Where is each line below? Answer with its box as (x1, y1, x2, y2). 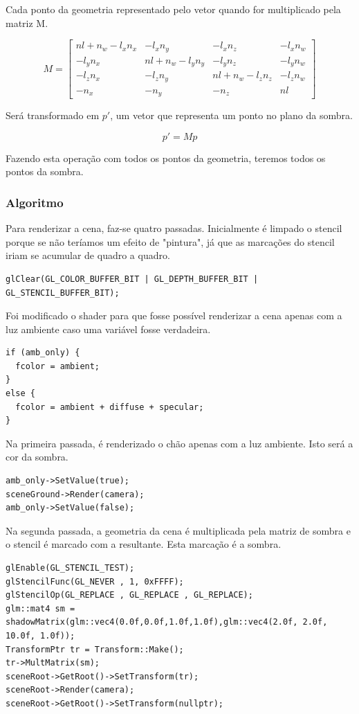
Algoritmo (6, 193, 64, 211)
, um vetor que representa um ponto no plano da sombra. (110, 108, 353, 123)
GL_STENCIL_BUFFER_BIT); (6, 287, 120, 298)
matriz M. (6, 15, 48, 30)
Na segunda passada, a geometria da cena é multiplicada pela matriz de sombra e (6, 523, 351, 537)
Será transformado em (6, 108, 100, 123)
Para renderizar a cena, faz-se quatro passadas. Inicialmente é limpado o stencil (6, 221, 342, 235)
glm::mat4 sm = (6, 603, 75, 614)
